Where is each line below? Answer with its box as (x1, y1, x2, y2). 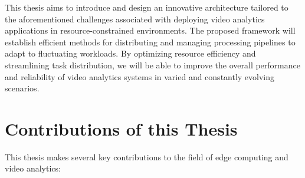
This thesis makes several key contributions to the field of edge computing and (5, 150, 288, 163)
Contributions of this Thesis (5, 116, 238, 140)
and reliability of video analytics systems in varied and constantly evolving (5, 70, 275, 83)
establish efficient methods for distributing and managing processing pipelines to (5, 35, 296, 48)
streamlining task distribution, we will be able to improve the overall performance (5, 58, 300, 71)
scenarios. (5, 82, 40, 94)
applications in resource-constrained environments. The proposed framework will (5, 24, 296, 37)
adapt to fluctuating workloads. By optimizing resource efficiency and (5, 47, 256, 60)
